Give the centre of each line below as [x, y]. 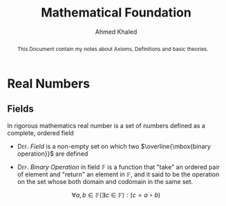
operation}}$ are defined [53, 154]
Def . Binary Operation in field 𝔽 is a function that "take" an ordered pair [118, 167]
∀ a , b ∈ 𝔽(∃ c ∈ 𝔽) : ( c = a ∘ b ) [116, 195]
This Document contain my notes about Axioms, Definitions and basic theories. [113, 49]
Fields [21, 109]
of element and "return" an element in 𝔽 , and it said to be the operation [118, 174]
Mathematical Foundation [116, 13]
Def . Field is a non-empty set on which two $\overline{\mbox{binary [114, 146]
